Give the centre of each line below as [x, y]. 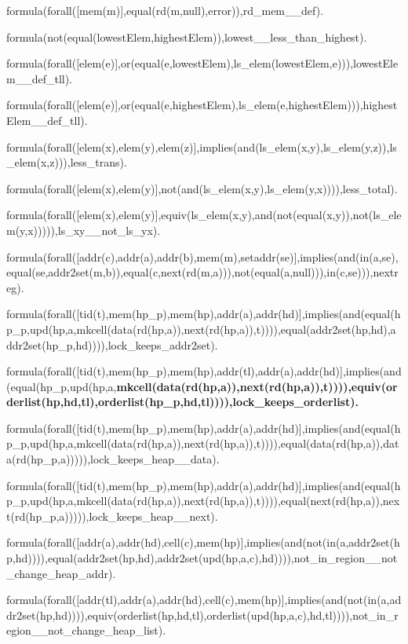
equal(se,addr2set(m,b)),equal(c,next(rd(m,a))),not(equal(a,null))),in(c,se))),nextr [202, 272]
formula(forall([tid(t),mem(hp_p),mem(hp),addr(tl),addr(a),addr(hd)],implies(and [204, 371]
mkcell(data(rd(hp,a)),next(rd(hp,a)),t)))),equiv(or [257, 386]
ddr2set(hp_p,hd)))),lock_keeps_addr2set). [112, 344]
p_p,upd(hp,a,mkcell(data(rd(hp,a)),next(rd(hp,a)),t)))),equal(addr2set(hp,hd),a [201, 329]
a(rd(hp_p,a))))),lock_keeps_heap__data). [113, 459]
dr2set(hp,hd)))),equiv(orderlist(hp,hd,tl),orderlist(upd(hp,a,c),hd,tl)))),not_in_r [202, 615]
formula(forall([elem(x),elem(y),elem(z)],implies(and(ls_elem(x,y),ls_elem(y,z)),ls [202, 146]
